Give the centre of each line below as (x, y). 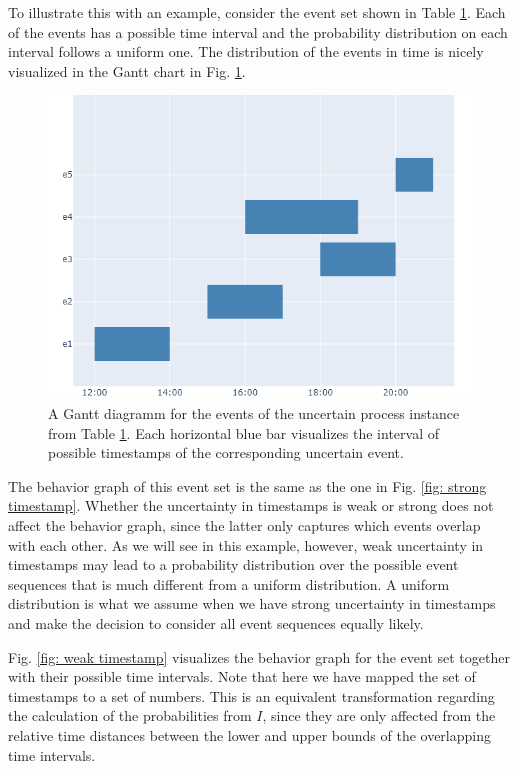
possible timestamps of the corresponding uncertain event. (226, 452)
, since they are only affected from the (379, 715)
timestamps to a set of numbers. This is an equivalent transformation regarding (251, 695)
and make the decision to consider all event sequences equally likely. (216, 622)
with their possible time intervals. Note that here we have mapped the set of (242, 676)
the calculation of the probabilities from (130, 715)
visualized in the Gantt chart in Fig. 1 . (127, 70)
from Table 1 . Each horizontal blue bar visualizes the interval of (243, 432)
